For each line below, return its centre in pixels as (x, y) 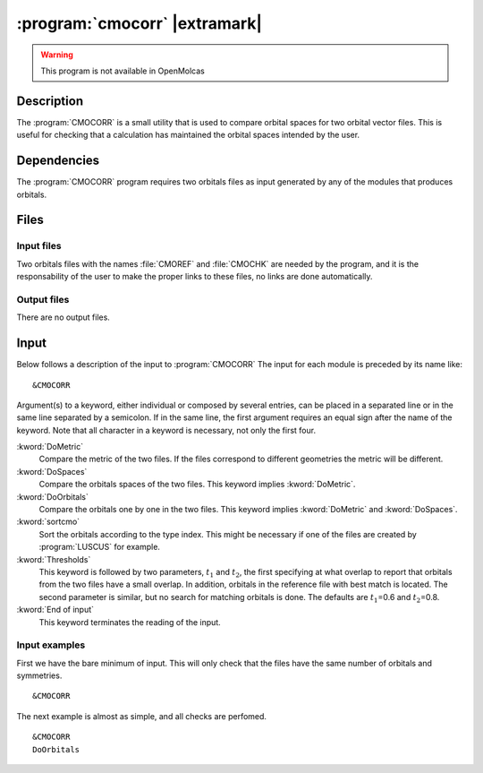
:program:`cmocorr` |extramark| (140, 23)
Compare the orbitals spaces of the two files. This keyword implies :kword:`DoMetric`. (197, 485)
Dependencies (58, 161)
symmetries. (39, 675)
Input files (39, 246)
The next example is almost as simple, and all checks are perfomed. (142, 716)
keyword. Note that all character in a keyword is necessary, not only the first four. (166, 430)
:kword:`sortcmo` (48, 522)
